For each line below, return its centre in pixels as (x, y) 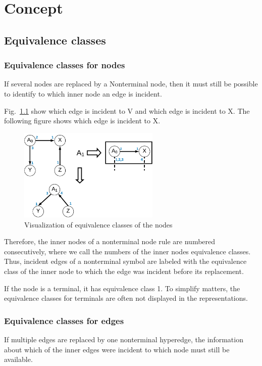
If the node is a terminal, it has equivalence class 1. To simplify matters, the (122, 288)
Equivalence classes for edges (64, 320)
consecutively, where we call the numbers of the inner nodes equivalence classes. (127, 251)
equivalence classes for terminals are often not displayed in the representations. (126, 298)
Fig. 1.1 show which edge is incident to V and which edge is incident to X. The (127, 110)
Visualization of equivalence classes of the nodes (98, 224)
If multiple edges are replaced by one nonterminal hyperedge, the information (124, 339)
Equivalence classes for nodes (65, 65)
